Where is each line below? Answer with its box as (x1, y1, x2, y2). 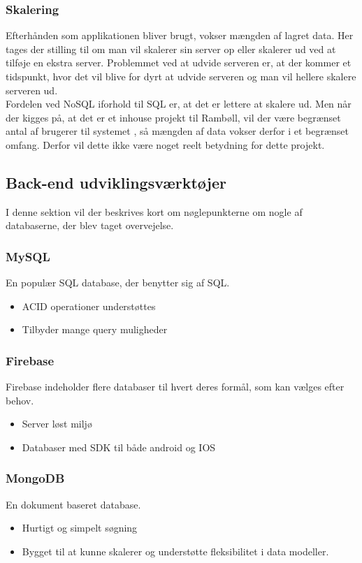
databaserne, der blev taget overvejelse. (6, 218, 174, 233)
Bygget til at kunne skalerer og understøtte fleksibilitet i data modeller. (22, 543, 329, 558)
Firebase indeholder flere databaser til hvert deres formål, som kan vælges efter (6, 379, 345, 394)
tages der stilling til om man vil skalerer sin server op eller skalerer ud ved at (6, 41, 336, 56)
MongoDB (6, 469, 65, 487)
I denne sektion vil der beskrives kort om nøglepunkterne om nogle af (6, 204, 303, 219)
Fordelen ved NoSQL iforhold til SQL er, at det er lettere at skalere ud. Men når (6, 96, 352, 111)
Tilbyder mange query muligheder (22, 322, 168, 337)
